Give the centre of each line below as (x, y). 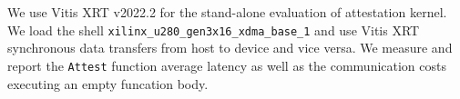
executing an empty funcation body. (108, 83)
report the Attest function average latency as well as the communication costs (227, 65)
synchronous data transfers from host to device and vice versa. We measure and (230, 48)
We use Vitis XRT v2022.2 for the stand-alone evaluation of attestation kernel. (227, 12)
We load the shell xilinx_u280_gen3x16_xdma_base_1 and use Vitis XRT (214, 30)
